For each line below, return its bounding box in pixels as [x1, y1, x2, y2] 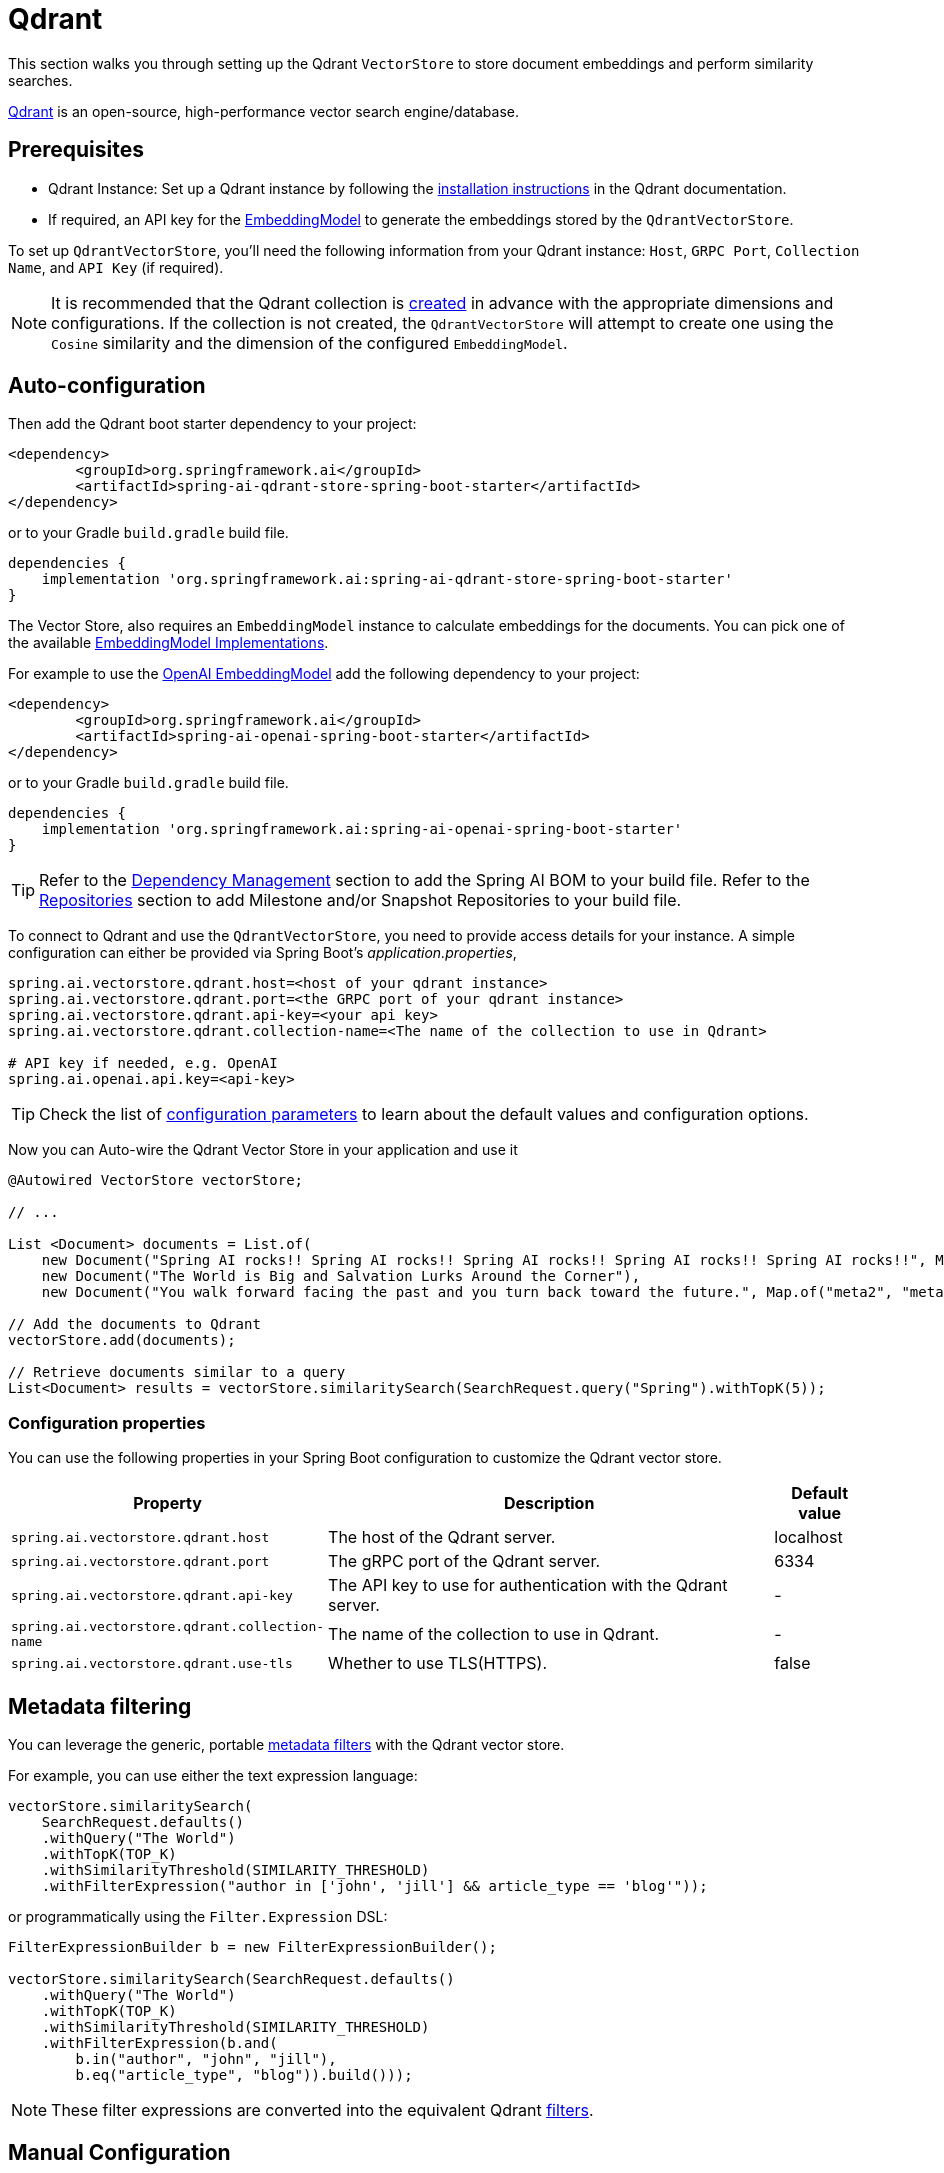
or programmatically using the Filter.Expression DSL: [8, 1908, 388, 1926]
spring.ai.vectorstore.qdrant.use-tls [11, 1655, 293, 1671]
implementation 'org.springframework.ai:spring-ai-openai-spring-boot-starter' [41, 821, 683, 838]
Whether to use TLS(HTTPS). [328, 1653, 548, 1674]
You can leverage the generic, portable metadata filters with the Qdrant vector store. [8, 1736, 565, 1754]
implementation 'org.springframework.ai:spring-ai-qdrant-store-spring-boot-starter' [41, 571, 733, 588]
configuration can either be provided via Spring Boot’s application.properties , [8, 944, 517, 962]
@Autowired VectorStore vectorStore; [8, 1172, 304, 1189]
